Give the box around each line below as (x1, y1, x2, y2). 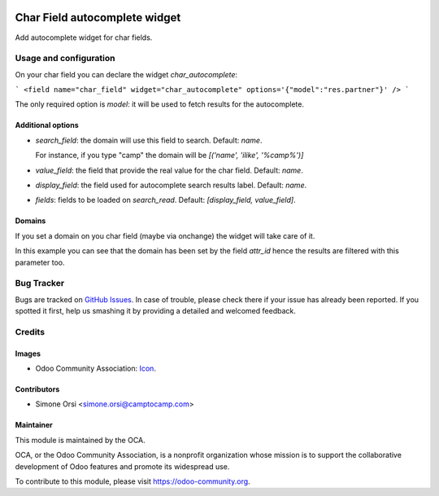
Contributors (15, 384, 60, 394)
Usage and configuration (15, 53, 115, 64)
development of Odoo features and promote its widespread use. (15, 461, 230, 472)
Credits (15, 326, 45, 337)
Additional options (15, 121, 79, 130)
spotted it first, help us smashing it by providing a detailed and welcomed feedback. (15, 306, 296, 316)
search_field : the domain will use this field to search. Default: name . (35, 135, 263, 145)
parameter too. (15, 257, 65, 267)
